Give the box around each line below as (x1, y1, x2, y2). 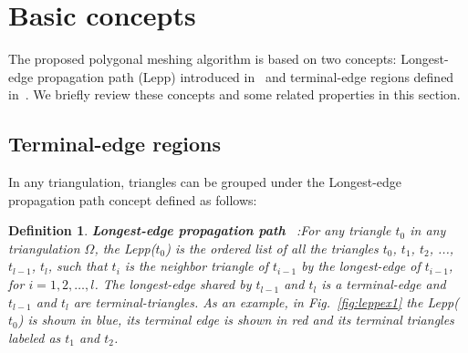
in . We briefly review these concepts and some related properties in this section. (8, 85, 461, 104)
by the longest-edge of (301, 256, 421, 275)
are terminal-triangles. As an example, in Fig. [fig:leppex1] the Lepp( (73, 292, 459, 311)
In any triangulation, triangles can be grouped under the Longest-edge (8, 172, 402, 192)
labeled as (8, 327, 61, 347)
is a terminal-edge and (321, 275, 446, 294)
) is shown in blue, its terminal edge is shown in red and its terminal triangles (17, 310, 454, 329)
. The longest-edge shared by (94, 275, 252, 294)
